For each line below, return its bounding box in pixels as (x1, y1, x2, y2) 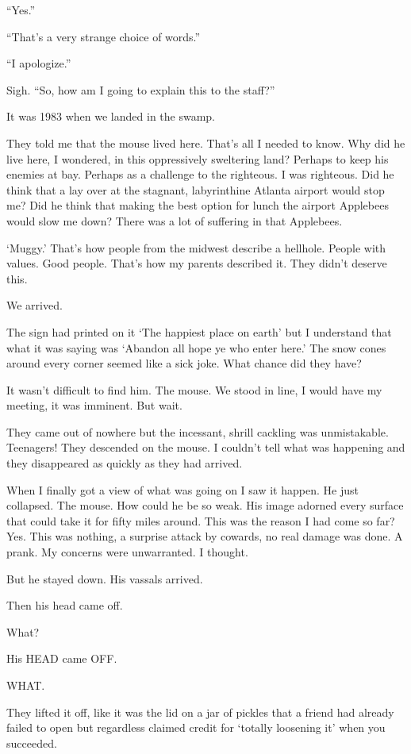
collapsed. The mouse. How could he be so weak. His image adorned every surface (6, 497, 404, 514)
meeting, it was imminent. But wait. (6, 397, 182, 414)
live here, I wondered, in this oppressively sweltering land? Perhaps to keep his (6, 150, 389, 167)
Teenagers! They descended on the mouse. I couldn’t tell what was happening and (6, 439, 405, 456)
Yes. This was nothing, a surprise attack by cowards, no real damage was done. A (6, 528, 403, 544)
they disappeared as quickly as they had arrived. (6, 455, 243, 471)
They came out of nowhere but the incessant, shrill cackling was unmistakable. (6, 423, 389, 440)
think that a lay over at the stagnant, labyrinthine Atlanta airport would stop (6, 181, 385, 198)
